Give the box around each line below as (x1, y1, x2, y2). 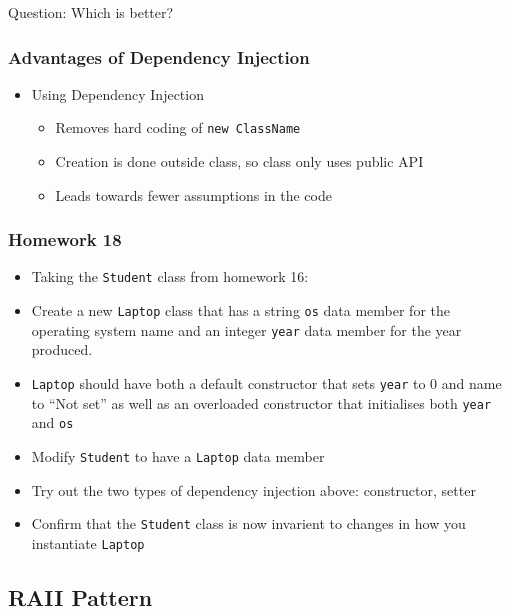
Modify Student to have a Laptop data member (31, 446, 325, 466)
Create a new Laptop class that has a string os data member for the (31, 300, 450, 321)
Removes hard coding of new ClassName (55, 117, 301, 138)
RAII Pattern (8, 581, 153, 612)
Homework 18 (8, 227, 122, 252)
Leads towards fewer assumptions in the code (55, 184, 332, 205)
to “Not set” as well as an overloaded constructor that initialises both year (31, 392, 492, 413)
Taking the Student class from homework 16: (31, 266, 309, 287)
